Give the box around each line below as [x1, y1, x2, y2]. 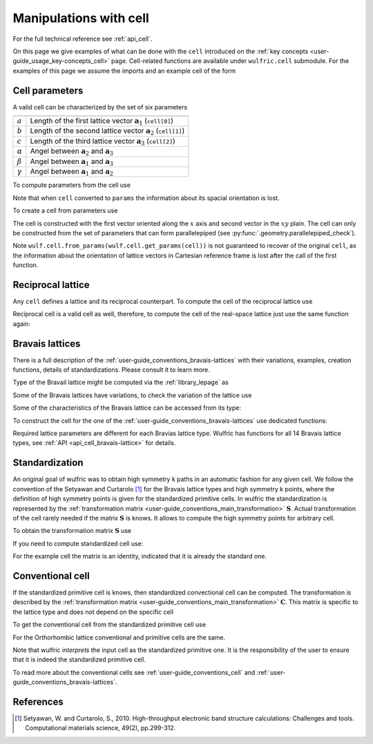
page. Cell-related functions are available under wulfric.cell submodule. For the [111, 57, 350, 65]
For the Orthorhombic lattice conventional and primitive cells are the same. [12, 633, 226, 642]
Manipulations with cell [12, 10, 150, 26]
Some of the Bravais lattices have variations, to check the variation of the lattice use [12, 391, 252, 399]
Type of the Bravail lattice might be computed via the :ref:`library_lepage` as [12, 378, 229, 387]
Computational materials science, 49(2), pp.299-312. [25, 724, 176, 732]
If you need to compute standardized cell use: [12, 539, 144, 547]
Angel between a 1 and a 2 [30, 166, 114, 178]
